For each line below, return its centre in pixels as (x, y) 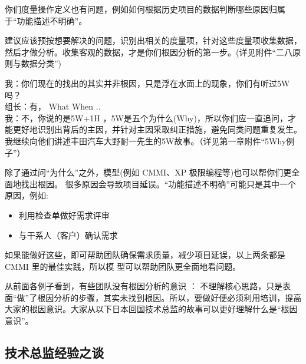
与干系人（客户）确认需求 (68, 235)
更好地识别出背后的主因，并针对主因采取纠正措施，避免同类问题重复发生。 (157, 129)
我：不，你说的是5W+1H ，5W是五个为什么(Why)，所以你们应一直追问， (146, 118)
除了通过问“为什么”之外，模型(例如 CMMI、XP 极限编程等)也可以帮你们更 (148, 172)
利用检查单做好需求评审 (64, 215)
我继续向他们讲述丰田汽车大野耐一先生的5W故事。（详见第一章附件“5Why (146, 140)
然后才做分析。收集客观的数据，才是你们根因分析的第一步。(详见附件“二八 (149, 52)
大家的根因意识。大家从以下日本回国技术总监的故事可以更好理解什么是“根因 (151, 309)
